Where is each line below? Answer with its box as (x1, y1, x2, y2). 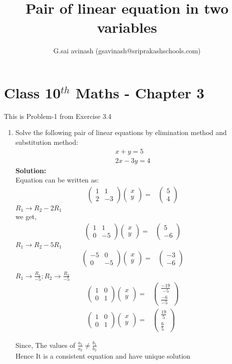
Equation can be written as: (15, 175, 99, 185)
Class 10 (4, 82, 61, 102)
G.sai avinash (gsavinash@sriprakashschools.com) (53, 45, 201, 56)
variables (97, 17, 157, 37)
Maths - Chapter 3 (75, 82, 205, 102)
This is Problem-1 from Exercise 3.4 (4, 111, 112, 121)
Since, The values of (15, 340, 75, 350)
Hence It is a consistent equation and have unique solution (15, 350, 190, 361)
